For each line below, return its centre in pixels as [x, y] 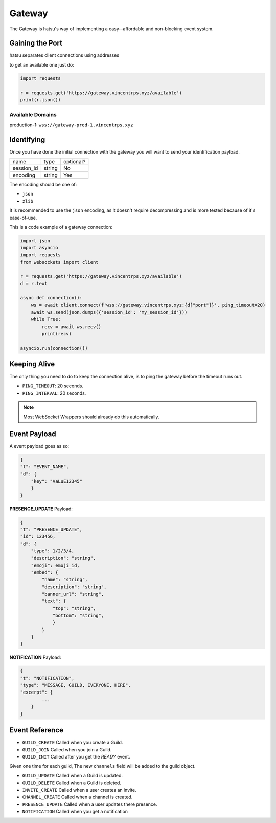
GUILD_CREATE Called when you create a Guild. [73, 743]
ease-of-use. [23, 218]
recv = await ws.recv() [72, 327]
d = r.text [34, 284]
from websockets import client [60, 262]
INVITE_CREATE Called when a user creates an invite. [79, 790]
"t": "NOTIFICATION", [47, 678]
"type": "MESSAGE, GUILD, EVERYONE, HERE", [76, 685]
